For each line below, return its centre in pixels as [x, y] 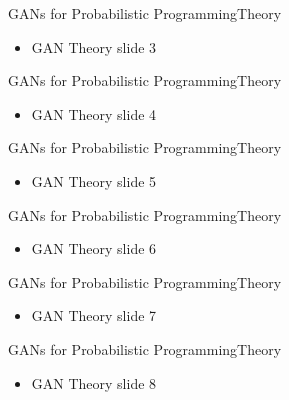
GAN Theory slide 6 [94, 248]
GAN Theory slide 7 [94, 315]
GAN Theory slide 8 [94, 382]
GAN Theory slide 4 [94, 113]
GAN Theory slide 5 [94, 180]
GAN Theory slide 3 [94, 46]
